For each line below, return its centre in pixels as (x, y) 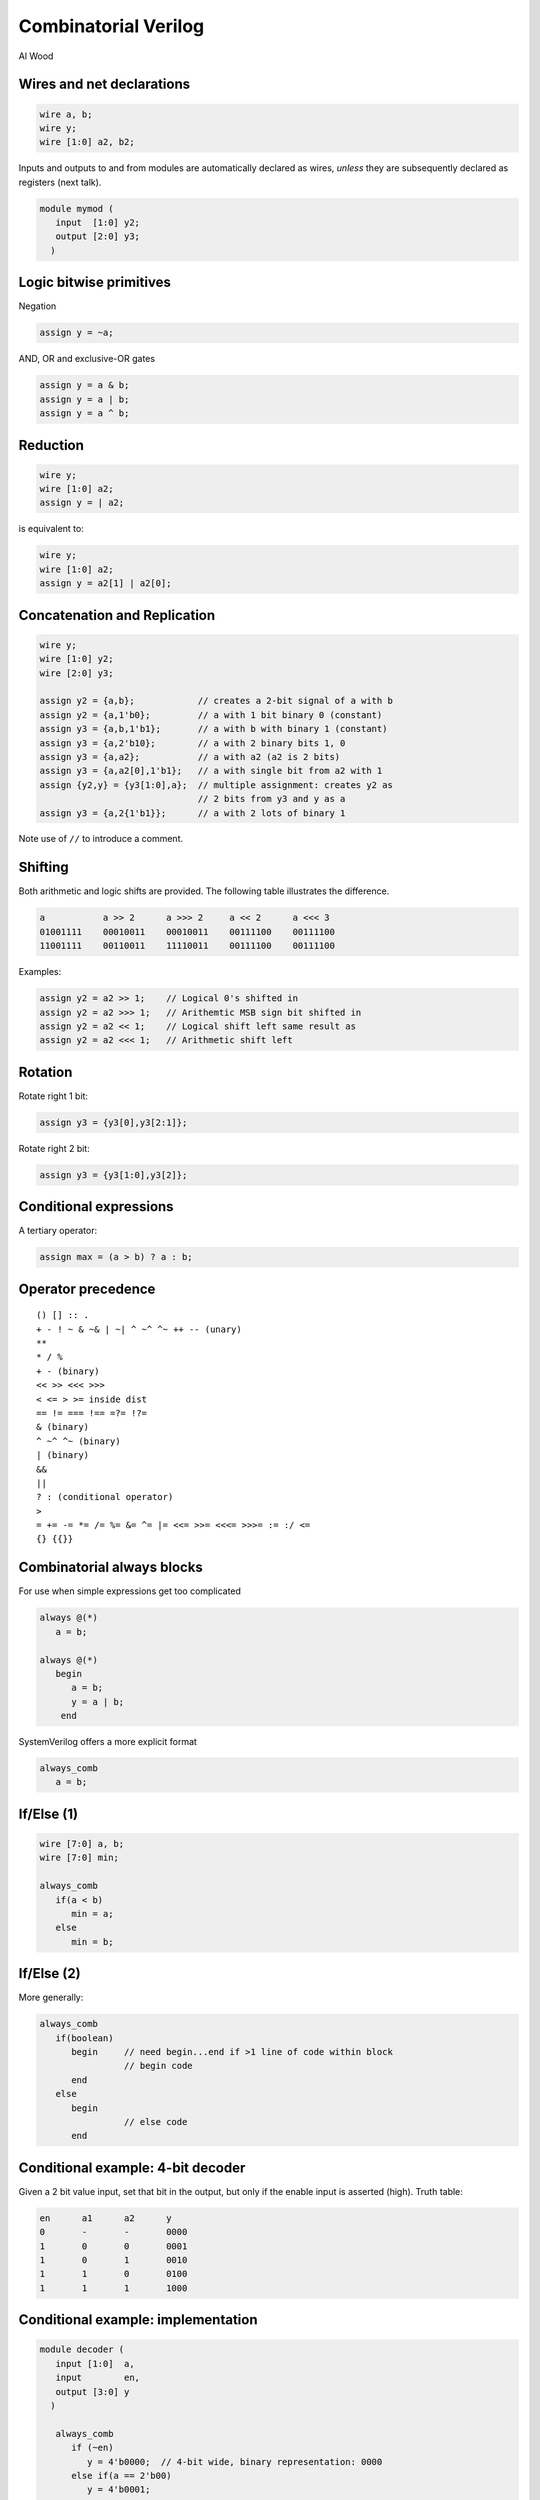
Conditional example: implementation (138, 2320)
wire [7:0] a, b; (82, 1844)
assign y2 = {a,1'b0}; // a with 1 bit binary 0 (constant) (211, 714)
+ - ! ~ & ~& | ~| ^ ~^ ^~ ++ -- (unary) (139, 1329)
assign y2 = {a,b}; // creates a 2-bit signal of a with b (216, 701)
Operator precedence (87, 1288)
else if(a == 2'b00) (121, 2475)
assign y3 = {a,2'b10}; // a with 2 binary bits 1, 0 (192, 743)
